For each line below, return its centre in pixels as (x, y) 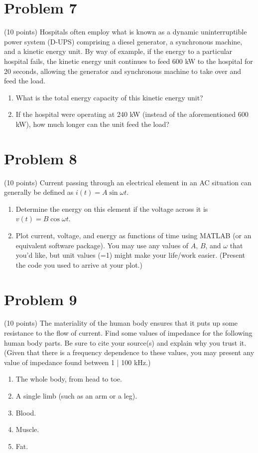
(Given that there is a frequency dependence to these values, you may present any (129, 352)
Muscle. (27, 429)
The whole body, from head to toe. (69, 379)
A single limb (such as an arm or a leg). (76, 396)
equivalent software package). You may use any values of (102, 245)
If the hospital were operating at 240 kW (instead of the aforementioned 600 (132, 114)
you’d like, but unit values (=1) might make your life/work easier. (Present (130, 255)
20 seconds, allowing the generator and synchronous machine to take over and (123, 71)
